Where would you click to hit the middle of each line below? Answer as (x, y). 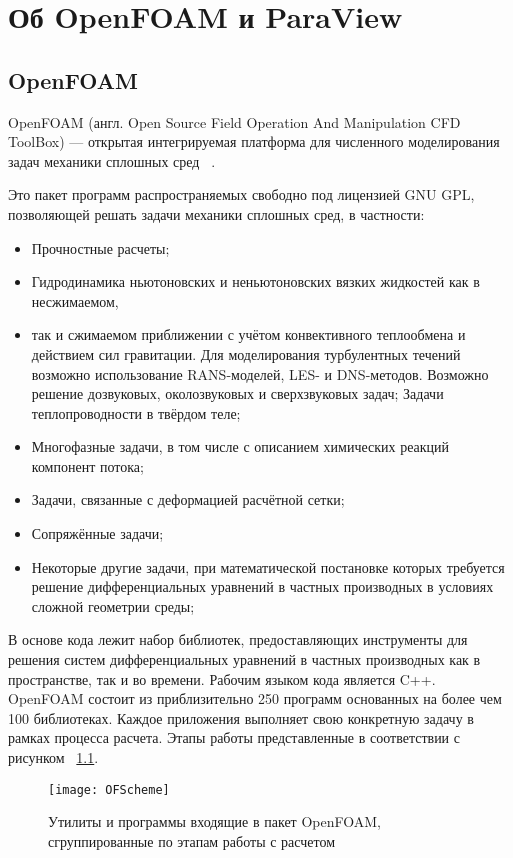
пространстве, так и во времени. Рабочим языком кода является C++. (222, 678)
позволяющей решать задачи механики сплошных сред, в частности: (216, 213)
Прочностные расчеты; (100, 247)
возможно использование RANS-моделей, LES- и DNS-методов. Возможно (260, 373)
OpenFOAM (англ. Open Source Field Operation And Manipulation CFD (234, 121)
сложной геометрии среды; (113, 605)
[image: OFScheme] (109, 789)
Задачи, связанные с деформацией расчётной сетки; (188, 499)
